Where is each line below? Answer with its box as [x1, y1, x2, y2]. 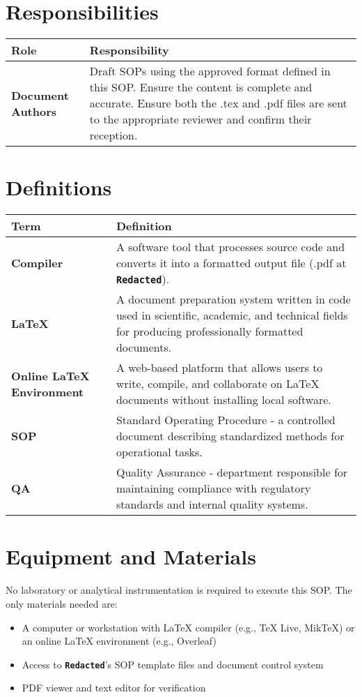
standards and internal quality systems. [116, 496, 308, 513]
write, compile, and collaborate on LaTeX [116, 375, 320, 392]
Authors [11, 103, 57, 119]
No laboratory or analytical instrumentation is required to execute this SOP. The [6, 583, 352, 597]
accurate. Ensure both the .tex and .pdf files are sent [89, 95, 347, 112]
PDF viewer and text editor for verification [22, 680, 206, 695]
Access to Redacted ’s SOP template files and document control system [22, 657, 324, 671]
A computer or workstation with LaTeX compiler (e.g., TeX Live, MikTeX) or [22, 620, 355, 634]
